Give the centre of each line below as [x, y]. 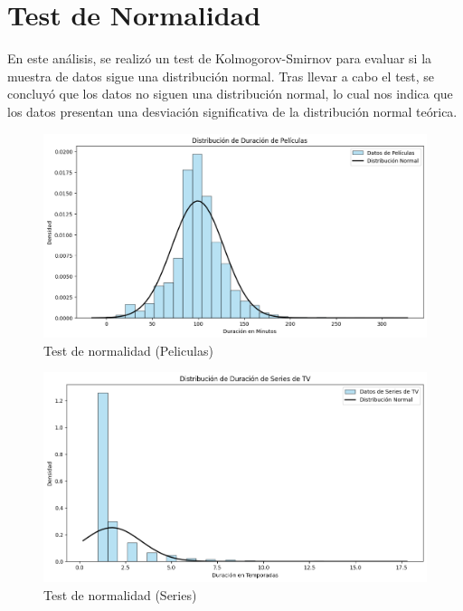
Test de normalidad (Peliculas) [128, 350]
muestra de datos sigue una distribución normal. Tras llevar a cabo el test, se [221, 76]
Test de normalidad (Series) [120, 595]
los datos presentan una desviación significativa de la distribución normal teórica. [232, 111]
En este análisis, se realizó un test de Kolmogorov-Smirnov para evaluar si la [220, 58]
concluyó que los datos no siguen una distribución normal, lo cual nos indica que [230, 94]
